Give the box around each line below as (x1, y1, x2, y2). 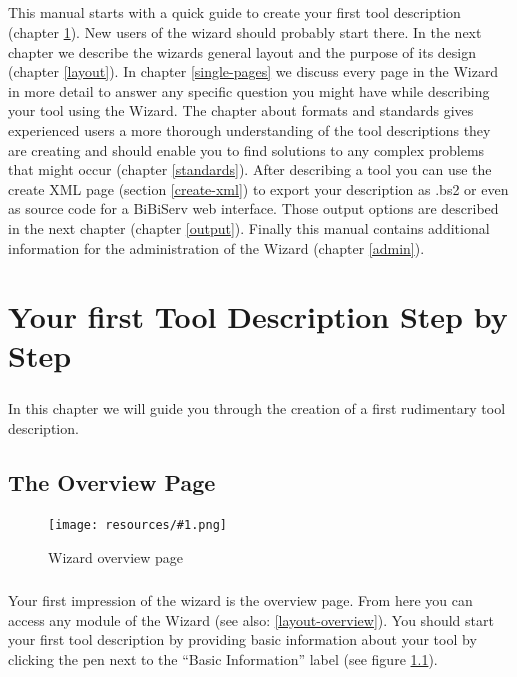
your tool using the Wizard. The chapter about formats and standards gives (8, 100, 474, 121)
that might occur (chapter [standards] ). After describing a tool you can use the (8, 159, 492, 180)
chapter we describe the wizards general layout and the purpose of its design (8, 41, 477, 62)
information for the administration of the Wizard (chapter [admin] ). (8, 237, 425, 258)
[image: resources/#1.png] (48, 518, 227, 533)
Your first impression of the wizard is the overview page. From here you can (8, 590, 473, 611)
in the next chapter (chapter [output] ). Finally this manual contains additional (8, 217, 490, 238)
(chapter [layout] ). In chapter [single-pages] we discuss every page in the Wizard (8, 61, 499, 82)
